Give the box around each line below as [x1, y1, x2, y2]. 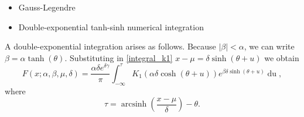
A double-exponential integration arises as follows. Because [5, 40, 216, 52]
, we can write [244, 40, 295, 52]
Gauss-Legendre [18, 1, 76, 13]
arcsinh [121, 100, 147, 109]
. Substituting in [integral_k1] [64, 51, 173, 63]
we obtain [264, 51, 299, 63]
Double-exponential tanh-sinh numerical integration [18, 20, 204, 33]
